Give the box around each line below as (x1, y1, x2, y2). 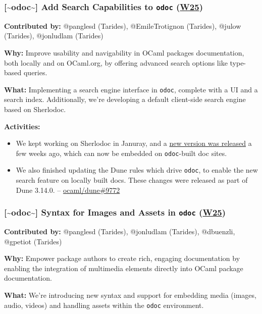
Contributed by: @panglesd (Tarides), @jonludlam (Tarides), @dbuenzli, (4, 226, 235, 237)
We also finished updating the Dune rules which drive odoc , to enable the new (16, 165, 258, 175)
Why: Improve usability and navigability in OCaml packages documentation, (4, 47, 244, 58)
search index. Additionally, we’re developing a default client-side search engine (4, 94, 246, 104)
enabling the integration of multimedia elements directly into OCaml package (4, 263, 243, 273)
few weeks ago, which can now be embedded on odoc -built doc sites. (16, 147, 227, 158)
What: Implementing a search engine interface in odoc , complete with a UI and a (4, 84, 258, 94)
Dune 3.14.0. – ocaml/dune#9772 (16, 184, 120, 195)
